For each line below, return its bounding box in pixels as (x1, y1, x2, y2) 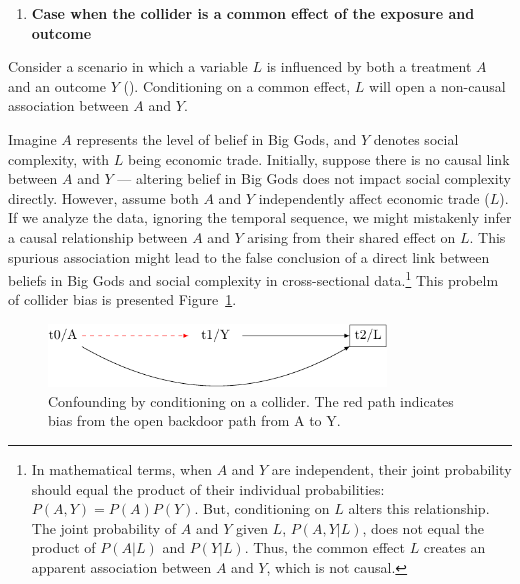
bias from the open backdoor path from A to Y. (48, 410, 341, 431)
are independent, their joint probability (271, 459, 512, 480)
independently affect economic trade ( (258, 187, 490, 208)
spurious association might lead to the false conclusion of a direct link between (8, 246, 490, 267)
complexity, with (8, 148, 110, 169)
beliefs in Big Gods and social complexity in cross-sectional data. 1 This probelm (8, 267, 499, 290)
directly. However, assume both (8, 187, 199, 208)
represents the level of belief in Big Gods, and (76, 128, 357, 149)
